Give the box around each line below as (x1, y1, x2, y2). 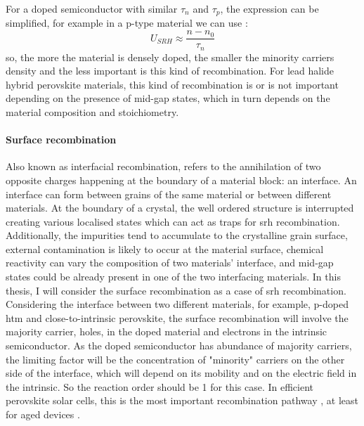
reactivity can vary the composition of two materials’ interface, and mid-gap (6, 255, 334, 270)
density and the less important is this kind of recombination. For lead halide (6, 63, 334, 78)
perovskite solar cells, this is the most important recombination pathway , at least (6, 393, 358, 408)
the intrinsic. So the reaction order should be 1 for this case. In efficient (6, 379, 313, 394)
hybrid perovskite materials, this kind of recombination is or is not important (6, 77, 339, 91)
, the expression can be (220, 1, 319, 15)
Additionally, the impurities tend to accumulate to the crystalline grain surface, (6, 228, 348, 243)
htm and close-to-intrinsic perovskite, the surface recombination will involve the (6, 310, 349, 325)
